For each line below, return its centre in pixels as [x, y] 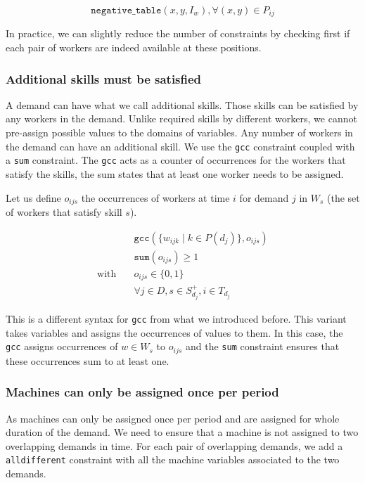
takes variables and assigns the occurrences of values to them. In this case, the [174, 332]
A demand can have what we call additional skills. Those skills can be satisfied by [182, 104]
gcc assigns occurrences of [62, 346]
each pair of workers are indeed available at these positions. [134, 47]
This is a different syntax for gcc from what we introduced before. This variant [176, 319]
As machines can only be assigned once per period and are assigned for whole [173, 418]
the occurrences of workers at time [155, 197]
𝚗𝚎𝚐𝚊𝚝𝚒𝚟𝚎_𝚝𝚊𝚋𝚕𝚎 [126, 11]
